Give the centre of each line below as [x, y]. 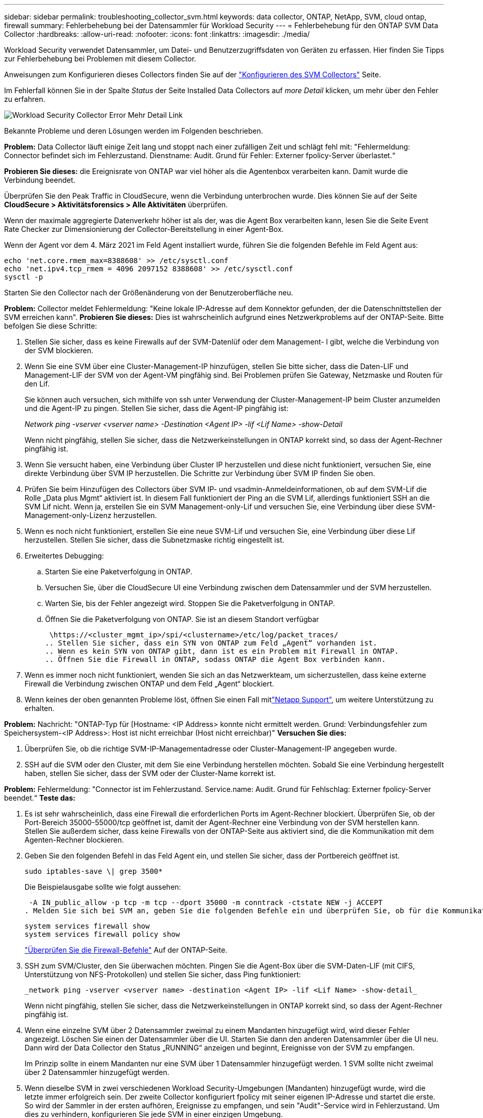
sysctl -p [24, 277]
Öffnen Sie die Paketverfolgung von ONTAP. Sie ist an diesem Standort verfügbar [182, 619]
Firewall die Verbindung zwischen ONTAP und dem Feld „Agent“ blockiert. [149, 684]
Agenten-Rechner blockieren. [74, 840]
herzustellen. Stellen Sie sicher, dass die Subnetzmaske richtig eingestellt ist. [155, 540]
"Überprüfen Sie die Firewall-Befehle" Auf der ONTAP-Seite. [126, 950]
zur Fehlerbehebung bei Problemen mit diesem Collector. [100, 59]
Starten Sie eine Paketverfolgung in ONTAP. [119, 572]
